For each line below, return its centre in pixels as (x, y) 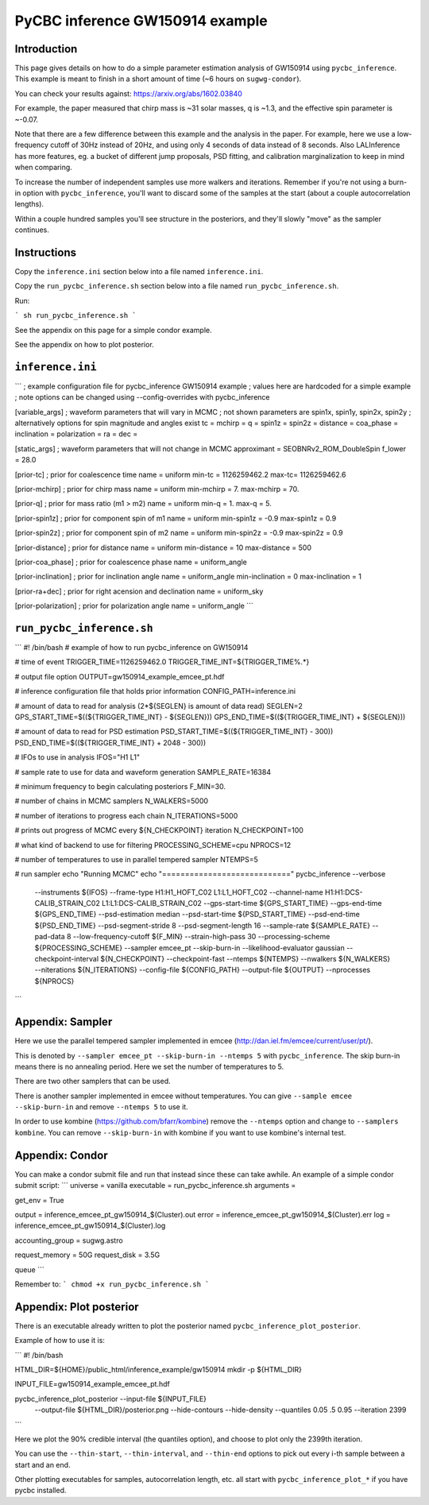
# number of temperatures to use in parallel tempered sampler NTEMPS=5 (136, 859)
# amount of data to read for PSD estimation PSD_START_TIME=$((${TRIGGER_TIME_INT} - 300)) (174, 732)
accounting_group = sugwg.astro (69, 1240)
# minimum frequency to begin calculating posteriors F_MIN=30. (120, 786)
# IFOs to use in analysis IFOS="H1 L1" (77, 757)
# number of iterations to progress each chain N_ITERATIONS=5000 (126, 815)
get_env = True (39, 1200)
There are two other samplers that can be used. (93, 1081)
